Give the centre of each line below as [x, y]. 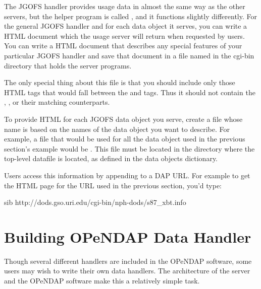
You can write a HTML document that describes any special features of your [123, 46]
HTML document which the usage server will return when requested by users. [124, 35]
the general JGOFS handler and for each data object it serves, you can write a [126, 26]
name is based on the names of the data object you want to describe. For [117, 129]
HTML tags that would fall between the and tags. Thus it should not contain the [130, 92]
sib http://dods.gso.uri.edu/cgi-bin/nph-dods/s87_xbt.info [95, 202]
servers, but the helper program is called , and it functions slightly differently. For [131, 16]
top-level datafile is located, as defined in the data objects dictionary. [111, 158]
